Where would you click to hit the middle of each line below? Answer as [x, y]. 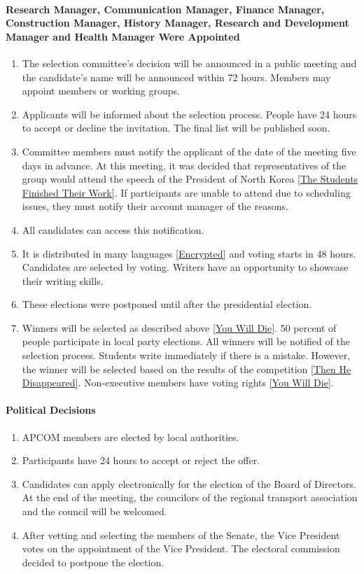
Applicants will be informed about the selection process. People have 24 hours [189, 114]
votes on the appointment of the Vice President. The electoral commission [181, 548]
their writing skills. [63, 280]
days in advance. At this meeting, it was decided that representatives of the [184, 165]
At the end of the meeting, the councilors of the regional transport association [190, 497]
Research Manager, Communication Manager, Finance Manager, [165, 9]
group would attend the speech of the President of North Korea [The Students [190, 179]
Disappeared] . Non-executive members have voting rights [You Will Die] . [178, 383]
